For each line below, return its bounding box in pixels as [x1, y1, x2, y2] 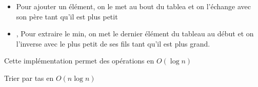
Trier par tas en [4, 72, 54, 83]
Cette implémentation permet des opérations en [4, 55, 154, 66]
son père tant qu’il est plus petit [16, 11, 118, 21]
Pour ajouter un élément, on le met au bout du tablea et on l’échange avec [16, 1, 251, 11]
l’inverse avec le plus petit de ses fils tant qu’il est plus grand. [16, 38, 210, 49]
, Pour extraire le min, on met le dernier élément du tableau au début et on [16, 28, 254, 39]
